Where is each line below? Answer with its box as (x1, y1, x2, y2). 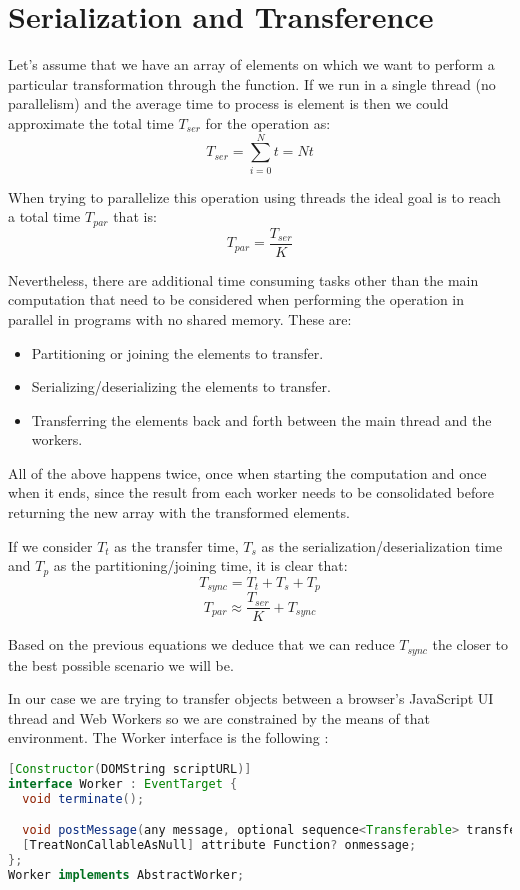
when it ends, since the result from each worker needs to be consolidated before (8, 482, 494, 503)
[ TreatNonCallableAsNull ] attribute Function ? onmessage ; (22, 838, 417, 853)
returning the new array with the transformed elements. (8, 502, 350, 523)
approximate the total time (8, 112, 174, 133)
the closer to (432, 634, 509, 655)
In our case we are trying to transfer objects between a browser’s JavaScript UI (8, 688, 494, 709)
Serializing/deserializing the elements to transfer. (31, 376, 331, 397)
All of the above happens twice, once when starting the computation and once (8, 462, 487, 483)
